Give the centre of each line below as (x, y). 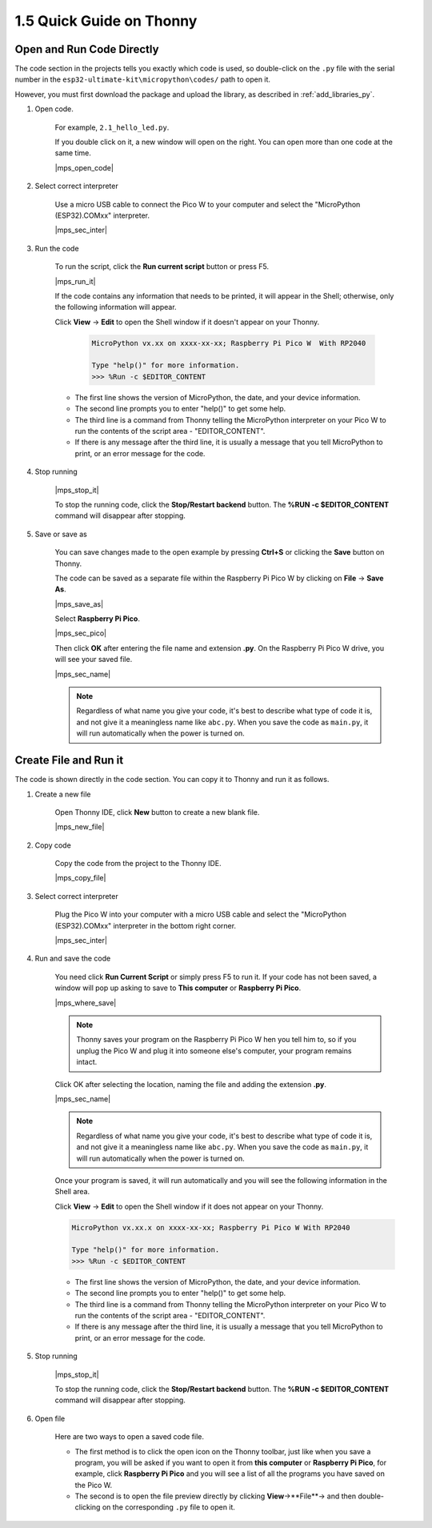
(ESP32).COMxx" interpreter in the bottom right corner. (145, 925)
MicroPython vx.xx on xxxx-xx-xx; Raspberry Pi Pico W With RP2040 (229, 343)
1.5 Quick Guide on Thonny (106, 21)
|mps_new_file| (80, 827)
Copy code (53, 845)
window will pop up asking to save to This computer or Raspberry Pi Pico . (178, 988)
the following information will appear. (116, 307)
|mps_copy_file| (80, 878)
